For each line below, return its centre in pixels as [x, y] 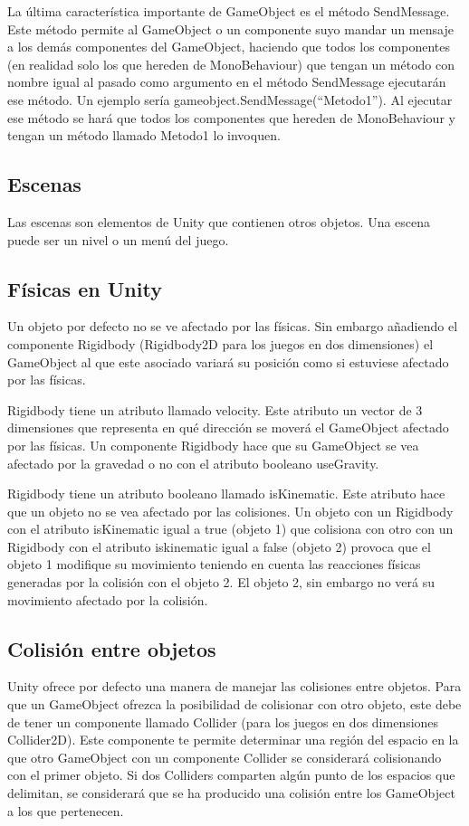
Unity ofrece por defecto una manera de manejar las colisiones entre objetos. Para [234, 686]
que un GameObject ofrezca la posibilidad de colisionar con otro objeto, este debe [234, 704]
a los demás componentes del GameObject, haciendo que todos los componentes [229, 47]
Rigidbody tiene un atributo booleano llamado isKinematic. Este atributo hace [226, 494]
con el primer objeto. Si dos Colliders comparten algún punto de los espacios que [231, 775]
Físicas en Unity [85, 288]
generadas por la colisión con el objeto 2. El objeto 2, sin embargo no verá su [221, 582]
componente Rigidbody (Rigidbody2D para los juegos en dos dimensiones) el [220, 343]
